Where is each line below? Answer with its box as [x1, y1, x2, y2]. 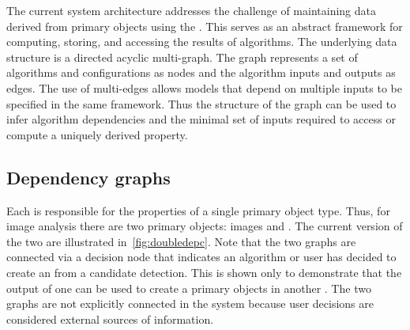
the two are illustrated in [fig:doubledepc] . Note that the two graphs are [6, 233, 356, 249]
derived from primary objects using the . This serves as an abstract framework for [6, 17, 403, 34]
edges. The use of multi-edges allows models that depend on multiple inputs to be [6, 79, 402, 96]
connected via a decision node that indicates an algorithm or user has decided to [6, 248, 397, 265]
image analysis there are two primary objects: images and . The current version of [6, 218, 403, 234]
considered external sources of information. [6, 310, 214, 327]
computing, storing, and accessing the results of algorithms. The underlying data [6, 33, 397, 50]
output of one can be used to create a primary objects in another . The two [6, 279, 371, 296]
